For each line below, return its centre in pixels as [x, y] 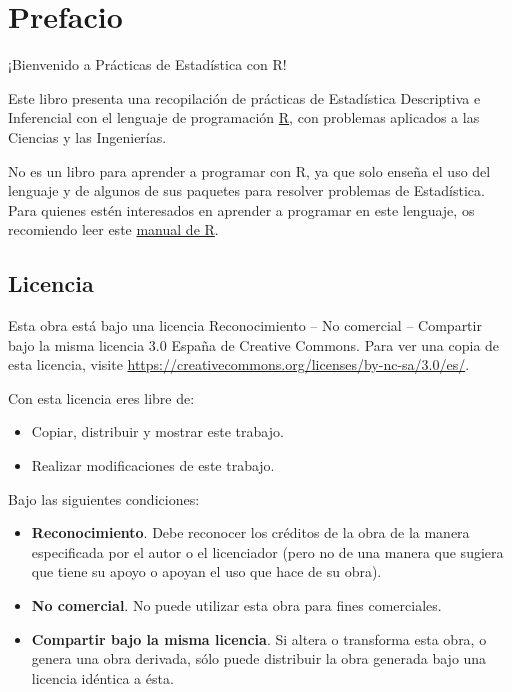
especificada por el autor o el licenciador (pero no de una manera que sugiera [267, 551]
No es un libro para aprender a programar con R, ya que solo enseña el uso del [249, 170]
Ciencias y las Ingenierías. [87, 136]
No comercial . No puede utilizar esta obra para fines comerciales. [236, 605]
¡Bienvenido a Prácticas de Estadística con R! [147, 64]
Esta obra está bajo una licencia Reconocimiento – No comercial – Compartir [245, 325]
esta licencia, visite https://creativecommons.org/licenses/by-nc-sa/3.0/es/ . [239, 364]
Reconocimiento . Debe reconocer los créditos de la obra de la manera [250, 532]
